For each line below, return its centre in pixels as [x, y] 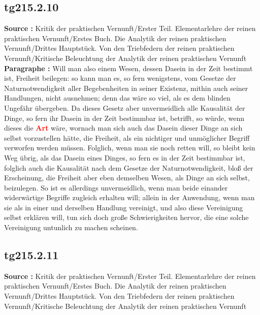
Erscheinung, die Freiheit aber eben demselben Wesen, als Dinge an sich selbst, [127, 178]
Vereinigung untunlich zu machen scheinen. [71, 227]
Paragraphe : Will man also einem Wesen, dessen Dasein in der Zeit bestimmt [128, 68]
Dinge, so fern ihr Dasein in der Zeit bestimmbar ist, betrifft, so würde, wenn [124, 118]
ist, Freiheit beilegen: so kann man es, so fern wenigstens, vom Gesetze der [120, 78]
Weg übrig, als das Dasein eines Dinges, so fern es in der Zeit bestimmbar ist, [125, 157]
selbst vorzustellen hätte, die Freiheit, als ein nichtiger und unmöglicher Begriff [127, 137]
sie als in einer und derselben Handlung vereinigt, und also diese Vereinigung [124, 207]
